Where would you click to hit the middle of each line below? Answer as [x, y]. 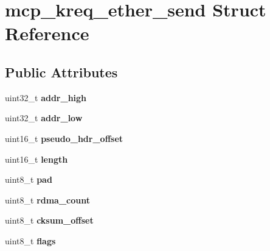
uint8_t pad [29, 179]
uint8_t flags [30, 240]
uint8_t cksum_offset [49, 220]
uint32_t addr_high [46, 97]
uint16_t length [36, 159]
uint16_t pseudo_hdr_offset [64, 138]
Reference [47, 33]
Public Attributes [61, 72]
